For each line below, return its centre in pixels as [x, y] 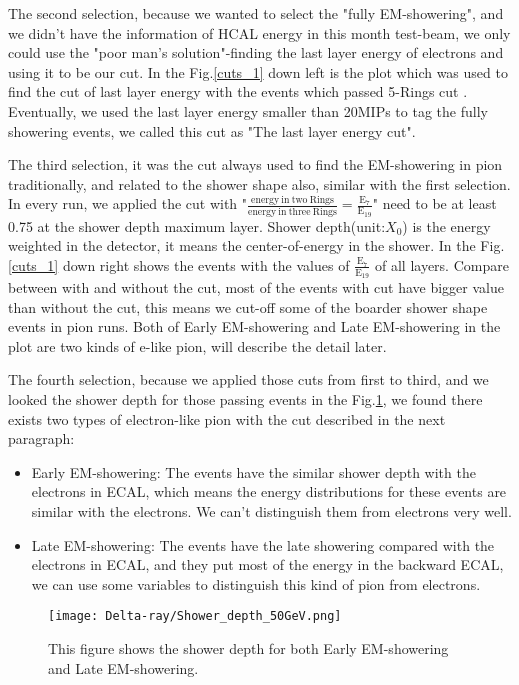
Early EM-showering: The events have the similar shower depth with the [253, 471]
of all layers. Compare [442, 264]
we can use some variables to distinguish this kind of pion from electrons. [256, 583]
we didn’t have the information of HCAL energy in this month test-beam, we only [259, 32]
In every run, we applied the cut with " [128, 203]
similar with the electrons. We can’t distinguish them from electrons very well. [271, 511]
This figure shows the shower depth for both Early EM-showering [248, 648]
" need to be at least [434, 203]
